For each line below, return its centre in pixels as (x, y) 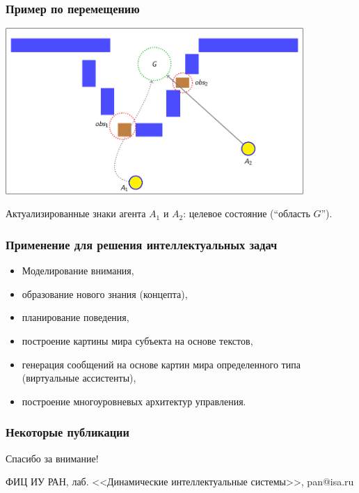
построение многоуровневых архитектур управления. (134, 401)
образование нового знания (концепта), (105, 294)
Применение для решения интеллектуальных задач (142, 244)
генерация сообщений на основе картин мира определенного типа (161, 364)
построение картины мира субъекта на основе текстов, (137, 341)
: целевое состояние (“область (247, 213)
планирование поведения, (75, 317)
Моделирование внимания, (78, 271)
